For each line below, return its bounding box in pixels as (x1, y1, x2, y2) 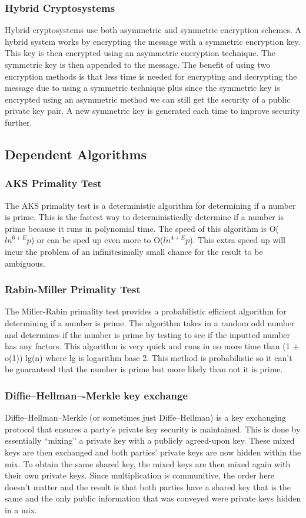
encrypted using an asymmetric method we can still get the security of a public (5, 93, 291, 105)
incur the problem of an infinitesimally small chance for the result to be (5, 245, 263, 257)
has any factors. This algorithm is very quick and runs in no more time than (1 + (5, 340, 300, 352)
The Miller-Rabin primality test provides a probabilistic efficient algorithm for (5, 305, 287, 317)
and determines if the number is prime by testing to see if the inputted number (5, 328, 291, 340)
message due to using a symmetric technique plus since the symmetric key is (5, 81, 280, 94)
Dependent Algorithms (5, 145, 147, 163)
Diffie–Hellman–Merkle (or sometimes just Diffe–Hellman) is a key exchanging (5, 411, 286, 424)
